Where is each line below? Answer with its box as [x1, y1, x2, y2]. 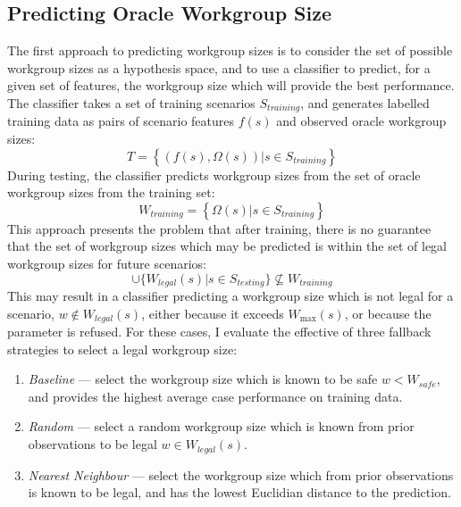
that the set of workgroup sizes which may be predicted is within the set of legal [7, 237, 448, 255]
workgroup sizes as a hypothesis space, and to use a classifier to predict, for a [7, 58, 431, 77]
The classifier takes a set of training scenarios [7, 93, 256, 112]
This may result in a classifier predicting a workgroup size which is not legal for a [7, 287, 454, 305]
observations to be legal [28, 435, 157, 453]
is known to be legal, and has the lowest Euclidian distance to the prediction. [28, 483, 451, 502]
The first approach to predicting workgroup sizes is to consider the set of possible [7, 41, 453, 60]
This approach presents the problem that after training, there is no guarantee [7, 219, 432, 237]
